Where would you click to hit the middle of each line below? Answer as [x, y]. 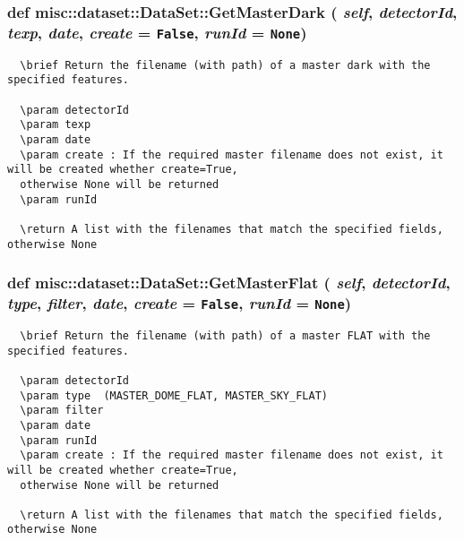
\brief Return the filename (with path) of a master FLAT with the [225, 335]
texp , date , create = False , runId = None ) [157, 32]
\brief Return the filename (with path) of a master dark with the [225, 65]
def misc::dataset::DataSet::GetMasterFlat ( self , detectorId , [229, 283]
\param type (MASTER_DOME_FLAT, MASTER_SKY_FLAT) [174, 395]
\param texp [56, 125]
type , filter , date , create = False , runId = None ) [180, 303]
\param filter [62, 411]
